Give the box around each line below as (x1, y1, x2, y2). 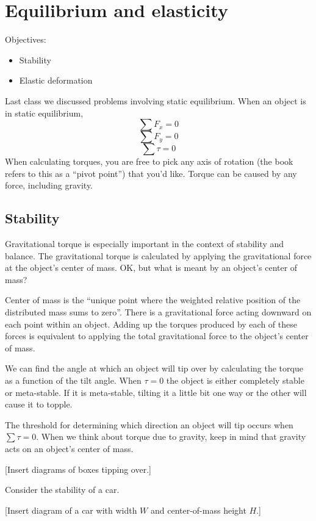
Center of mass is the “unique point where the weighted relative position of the (5, 293, 301, 306)
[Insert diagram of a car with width (5, 503, 137, 516)
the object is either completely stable (166, 374, 304, 387)
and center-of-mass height (150, 503, 246, 516)
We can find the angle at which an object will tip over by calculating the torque (5, 362, 303, 375)
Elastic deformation (19, 74, 93, 87)
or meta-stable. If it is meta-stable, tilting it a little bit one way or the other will (5, 386, 307, 398)
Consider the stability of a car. (5, 483, 120, 496)
